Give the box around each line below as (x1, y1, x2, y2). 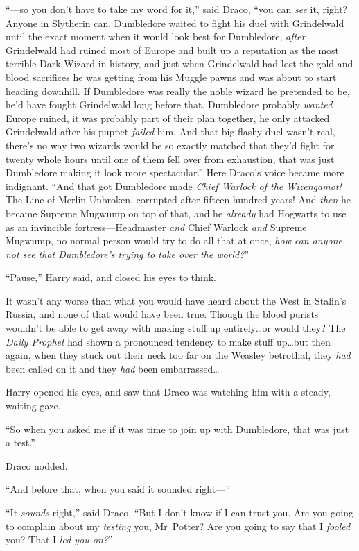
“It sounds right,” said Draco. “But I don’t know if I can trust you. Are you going (6, 505, 353, 519)
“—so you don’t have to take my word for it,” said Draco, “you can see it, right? (6, 2, 348, 16)
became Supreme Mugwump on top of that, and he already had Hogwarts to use (6, 205, 347, 220)
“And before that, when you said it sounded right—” (6, 482, 230, 496)
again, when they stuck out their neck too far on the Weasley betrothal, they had (6, 348, 351, 362)
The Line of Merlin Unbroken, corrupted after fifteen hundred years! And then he (6, 192, 351, 207)
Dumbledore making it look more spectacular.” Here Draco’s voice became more (6, 165, 344, 180)
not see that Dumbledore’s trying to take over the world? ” (6, 246, 249, 261)
